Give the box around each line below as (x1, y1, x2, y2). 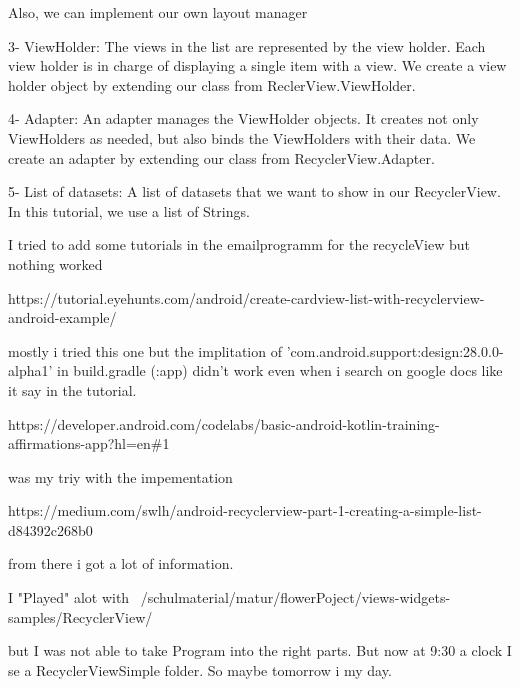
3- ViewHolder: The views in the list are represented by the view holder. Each (8, 35, 486, 56)
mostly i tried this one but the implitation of (8, 340, 282, 361)
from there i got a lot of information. (8, 553, 234, 574)
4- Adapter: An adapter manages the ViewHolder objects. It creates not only (8, 108, 479, 129)
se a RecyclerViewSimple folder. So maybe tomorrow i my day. (8, 659, 392, 680)
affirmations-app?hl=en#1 (8, 433, 170, 454)
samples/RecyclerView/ (8, 606, 153, 627)
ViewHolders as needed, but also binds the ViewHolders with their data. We (8, 127, 476, 148)
